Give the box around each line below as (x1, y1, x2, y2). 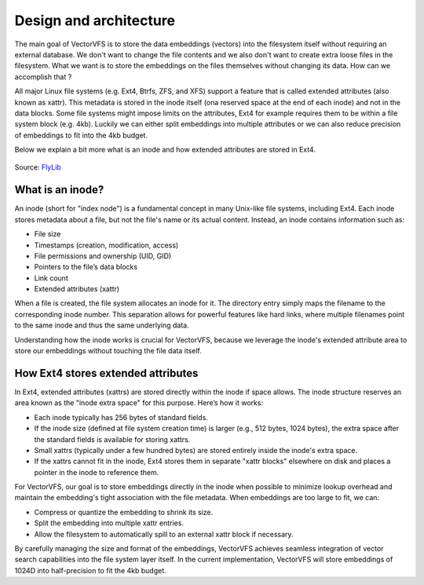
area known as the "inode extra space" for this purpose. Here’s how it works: (14, 398, 263, 408)
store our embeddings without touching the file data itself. (14, 346, 202, 356)
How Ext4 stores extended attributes (14, 366, 199, 380)
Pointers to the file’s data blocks (34, 262, 137, 272)
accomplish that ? (14, 71, 72, 82)
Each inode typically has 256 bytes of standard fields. (34, 412, 208, 422)
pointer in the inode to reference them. (34, 467, 159, 477)
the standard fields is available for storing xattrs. (34, 434, 191, 444)
